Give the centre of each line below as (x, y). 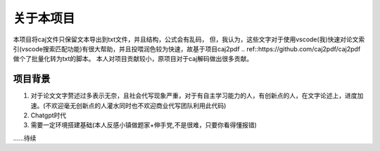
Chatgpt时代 (49, 115)
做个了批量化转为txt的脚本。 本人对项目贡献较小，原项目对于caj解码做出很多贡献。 (133, 59)
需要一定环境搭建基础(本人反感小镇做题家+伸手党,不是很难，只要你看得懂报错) (144, 125)
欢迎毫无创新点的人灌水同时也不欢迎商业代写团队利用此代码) (139, 105)
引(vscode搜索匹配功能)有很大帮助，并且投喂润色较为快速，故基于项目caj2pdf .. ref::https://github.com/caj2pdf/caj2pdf (187, 48)
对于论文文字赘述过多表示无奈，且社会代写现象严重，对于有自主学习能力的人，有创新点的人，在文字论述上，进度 (194, 96)
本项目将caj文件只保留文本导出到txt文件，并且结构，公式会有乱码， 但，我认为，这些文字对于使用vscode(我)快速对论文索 (189, 39)
